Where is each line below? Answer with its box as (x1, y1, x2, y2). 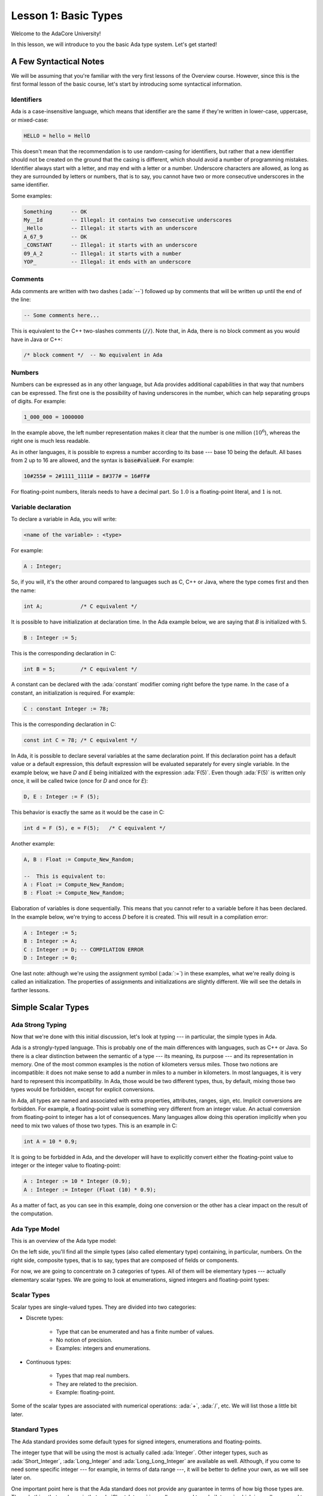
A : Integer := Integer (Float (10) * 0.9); (23, 1186, 157, 1193)
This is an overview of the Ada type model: (11, 1237, 117, 1245)
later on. (11, 1474, 32, 1481)
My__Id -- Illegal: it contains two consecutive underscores (23, 217, 232, 224)
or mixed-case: (11, 116, 49, 123)
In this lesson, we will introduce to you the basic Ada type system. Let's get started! (11, 41, 218, 48)
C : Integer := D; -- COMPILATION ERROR (23, 946, 144, 953)
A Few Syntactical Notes (11, 56, 105, 66)
